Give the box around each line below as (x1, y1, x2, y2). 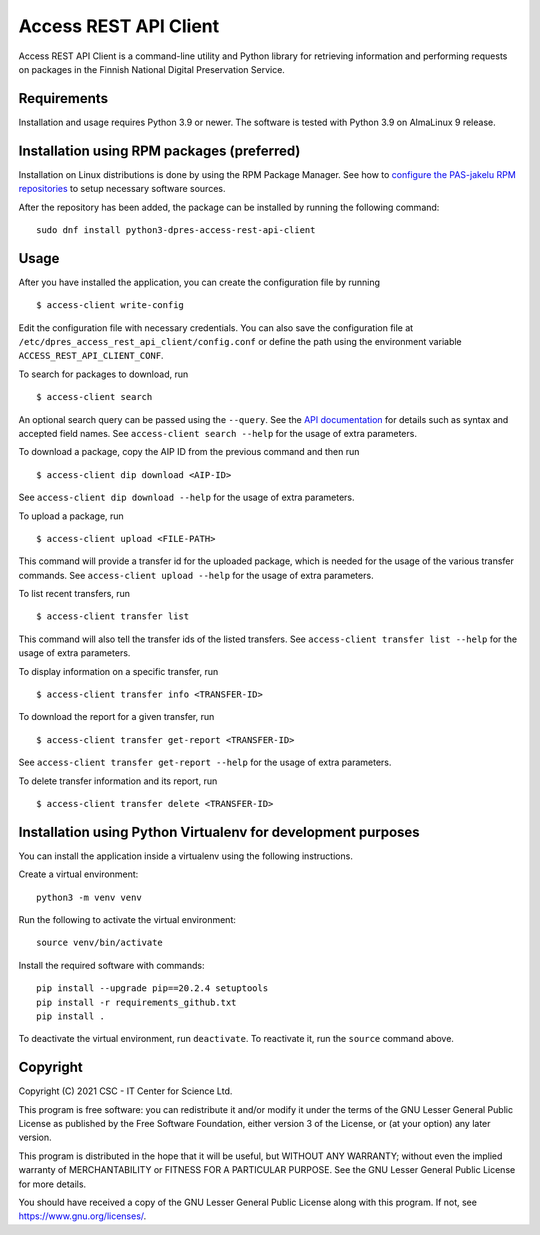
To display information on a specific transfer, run (18, 665, 219, 677)
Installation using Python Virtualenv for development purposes (18, 823, 420, 840)
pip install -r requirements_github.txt (36, 996, 237, 1008)
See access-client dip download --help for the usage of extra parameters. (18, 491, 355, 504)
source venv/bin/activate (36, 937, 164, 949)
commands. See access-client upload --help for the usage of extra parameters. (18, 569, 374, 581)
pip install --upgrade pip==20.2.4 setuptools (36, 983, 269, 994)
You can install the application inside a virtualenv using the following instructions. (18, 850, 354, 862)
